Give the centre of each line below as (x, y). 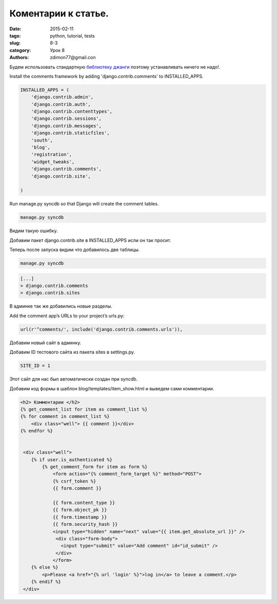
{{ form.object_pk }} (80, 510)
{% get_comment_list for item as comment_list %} (84, 409)
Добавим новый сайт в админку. (45, 343)
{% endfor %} (37, 431)
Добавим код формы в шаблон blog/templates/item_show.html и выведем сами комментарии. (112, 388)
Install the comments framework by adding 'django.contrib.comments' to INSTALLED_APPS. (106, 76)
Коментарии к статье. (59, 13)
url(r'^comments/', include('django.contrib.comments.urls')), (102, 329)
